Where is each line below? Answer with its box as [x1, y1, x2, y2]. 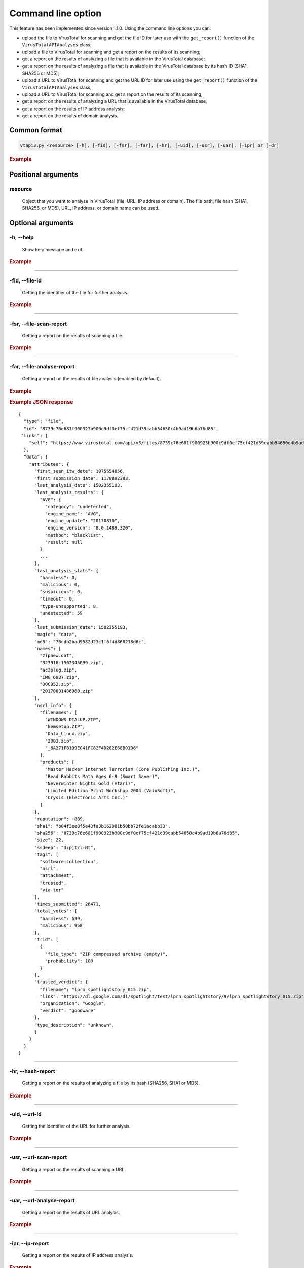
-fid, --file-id [9, 277, 42, 284]
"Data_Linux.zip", [45, 731, 91, 736]
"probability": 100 [45, 958, 94, 964]
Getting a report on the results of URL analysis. [22, 1209, 120, 1215]
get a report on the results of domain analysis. [22, 113, 119, 119]
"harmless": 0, [40, 575, 78, 581]
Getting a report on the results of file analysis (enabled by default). [22, 375, 161, 381]
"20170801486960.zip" [40, 688, 94, 694]
